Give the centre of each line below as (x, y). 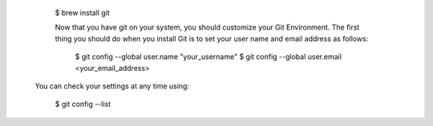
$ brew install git (82, 13)
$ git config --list (83, 104)
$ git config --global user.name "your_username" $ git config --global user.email (208, 57)
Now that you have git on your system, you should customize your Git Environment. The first (207, 27)
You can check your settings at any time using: (112, 86)
